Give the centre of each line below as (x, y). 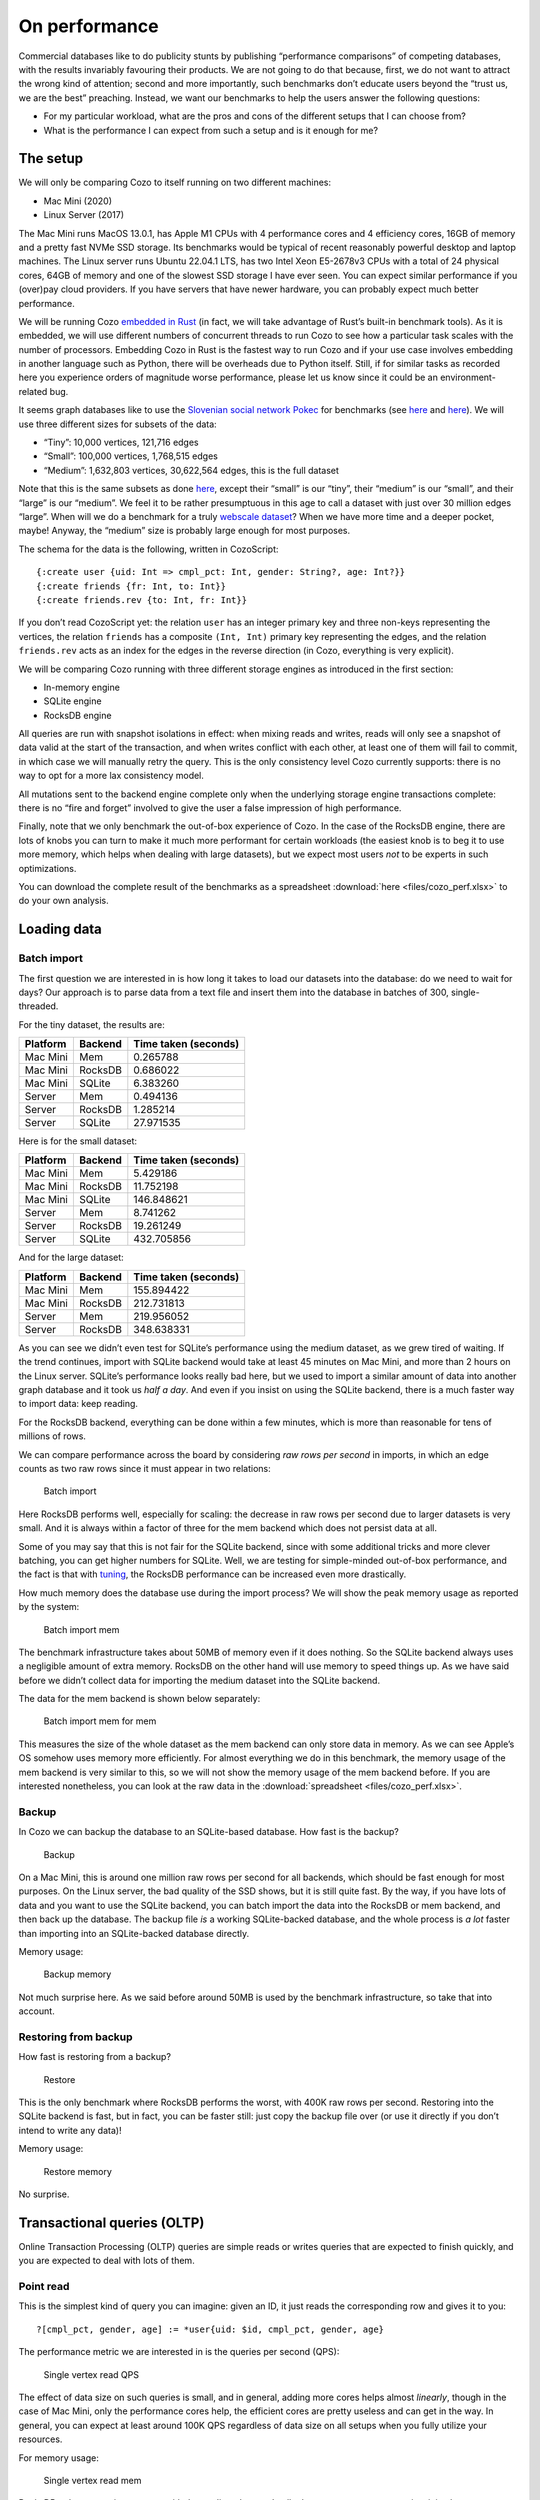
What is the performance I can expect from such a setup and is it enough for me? (211, 130)
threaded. (38, 1006)
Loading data (60, 929)
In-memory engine (81, 687)
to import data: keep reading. (78, 1404)
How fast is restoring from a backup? (95, 2057)
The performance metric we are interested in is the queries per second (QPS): (179, 2352)
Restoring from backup (76, 2037)
